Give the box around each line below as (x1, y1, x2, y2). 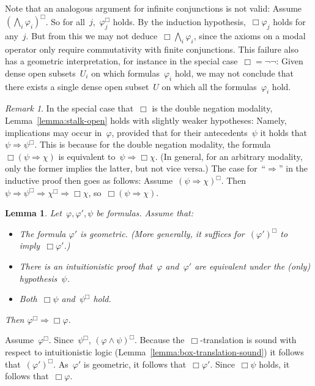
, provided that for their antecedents (111, 126, 248, 138)
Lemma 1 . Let (5, 206, 62, 219)
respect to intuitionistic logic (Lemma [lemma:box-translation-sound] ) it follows (5, 345, 304, 358)
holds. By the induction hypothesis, (113, 15, 246, 28)
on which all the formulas (161, 80, 257, 93)
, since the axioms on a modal (193, 29, 306, 42)
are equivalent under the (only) (195, 260, 311, 272)
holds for (273, 15, 306, 28)
